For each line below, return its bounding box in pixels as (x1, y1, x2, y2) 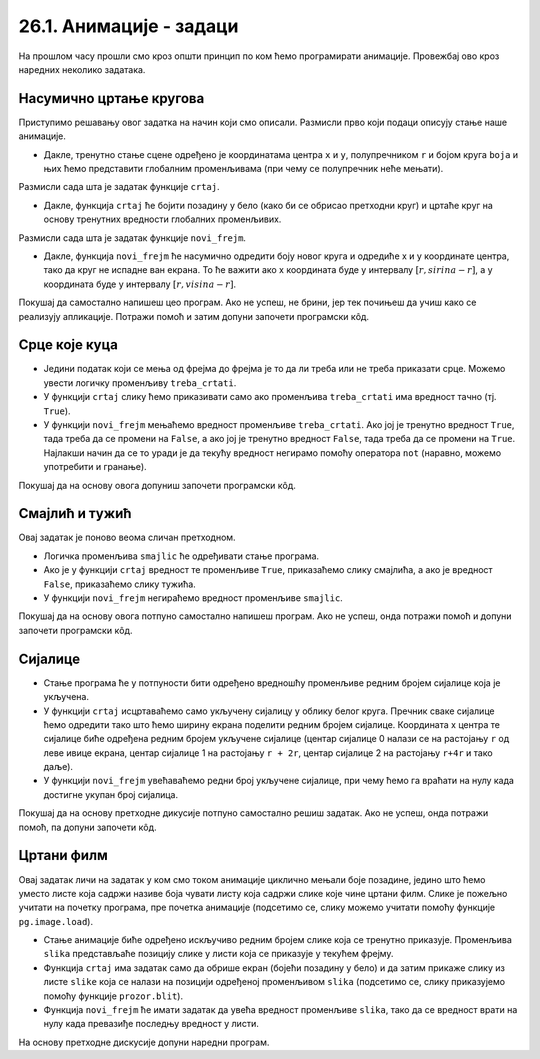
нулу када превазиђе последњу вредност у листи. (43, 1018, 259, 1030)
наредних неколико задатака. (18, 63, 146, 75)
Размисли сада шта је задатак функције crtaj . (18, 181, 220, 193)
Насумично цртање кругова (18, 90, 205, 107)
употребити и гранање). (43, 461, 147, 473)
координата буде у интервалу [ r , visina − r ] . (43, 278, 237, 290)
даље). (43, 761, 74, 773)
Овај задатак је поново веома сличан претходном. (18, 531, 236, 544)
